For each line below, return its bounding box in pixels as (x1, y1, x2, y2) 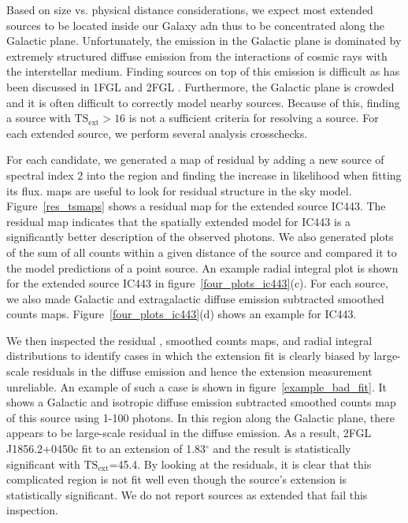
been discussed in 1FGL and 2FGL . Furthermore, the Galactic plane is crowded (6, 78, 395, 95)
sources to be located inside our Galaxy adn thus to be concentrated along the (6, 17, 385, 33)
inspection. (6, 502, 58, 518)
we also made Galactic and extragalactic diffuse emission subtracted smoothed (6, 290, 384, 306)
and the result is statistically (213, 440, 351, 457)
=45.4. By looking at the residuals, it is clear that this (109, 455, 372, 472)
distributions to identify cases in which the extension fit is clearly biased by (6, 347, 370, 364)
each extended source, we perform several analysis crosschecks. (6, 124, 308, 141)
